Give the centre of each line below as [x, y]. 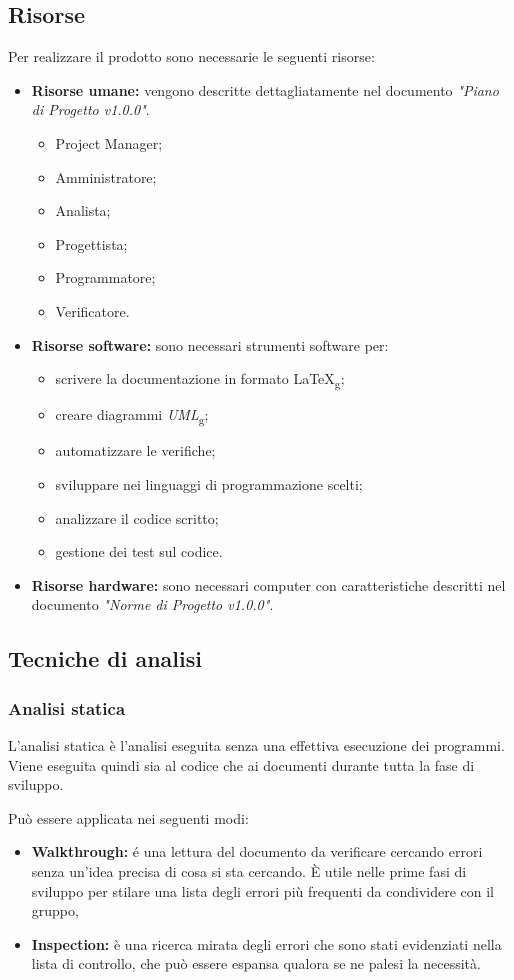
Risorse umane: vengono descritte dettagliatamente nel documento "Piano [265, 89]
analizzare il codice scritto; [137, 517]
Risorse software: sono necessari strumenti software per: [210, 344]
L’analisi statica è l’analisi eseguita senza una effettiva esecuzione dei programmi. [256, 744]
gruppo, [55, 910]
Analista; [83, 210]
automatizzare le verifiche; [135, 450]
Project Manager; [109, 142]
